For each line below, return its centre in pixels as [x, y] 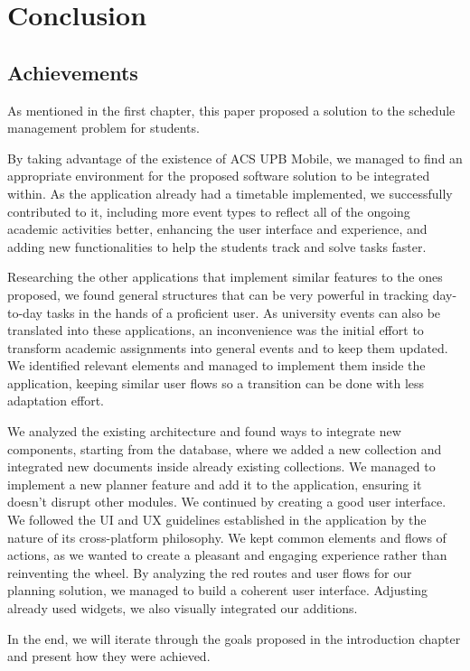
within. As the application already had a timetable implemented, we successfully [230, 193]
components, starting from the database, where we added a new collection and [225, 448]
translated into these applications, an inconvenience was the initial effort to [216, 330]
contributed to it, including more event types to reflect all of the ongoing [209, 211]
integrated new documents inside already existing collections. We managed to [221, 466]
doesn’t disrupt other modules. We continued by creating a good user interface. [227, 502]
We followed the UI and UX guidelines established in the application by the [217, 520]
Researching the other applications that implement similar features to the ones [225, 277]
